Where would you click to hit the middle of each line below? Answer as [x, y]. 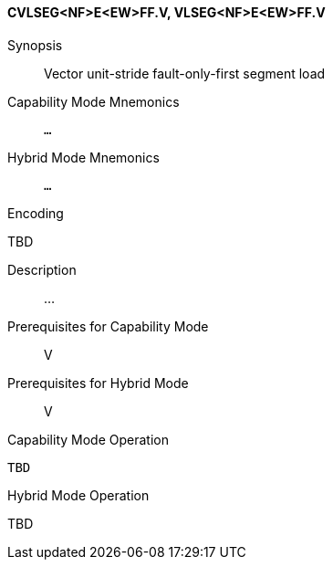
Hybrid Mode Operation [78, 495]
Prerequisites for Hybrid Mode [98, 383]
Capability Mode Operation [88, 439]
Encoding [36, 213]
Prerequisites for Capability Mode [108, 326]
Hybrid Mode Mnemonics [83, 157]
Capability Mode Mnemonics [94, 101]
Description [42, 269]
